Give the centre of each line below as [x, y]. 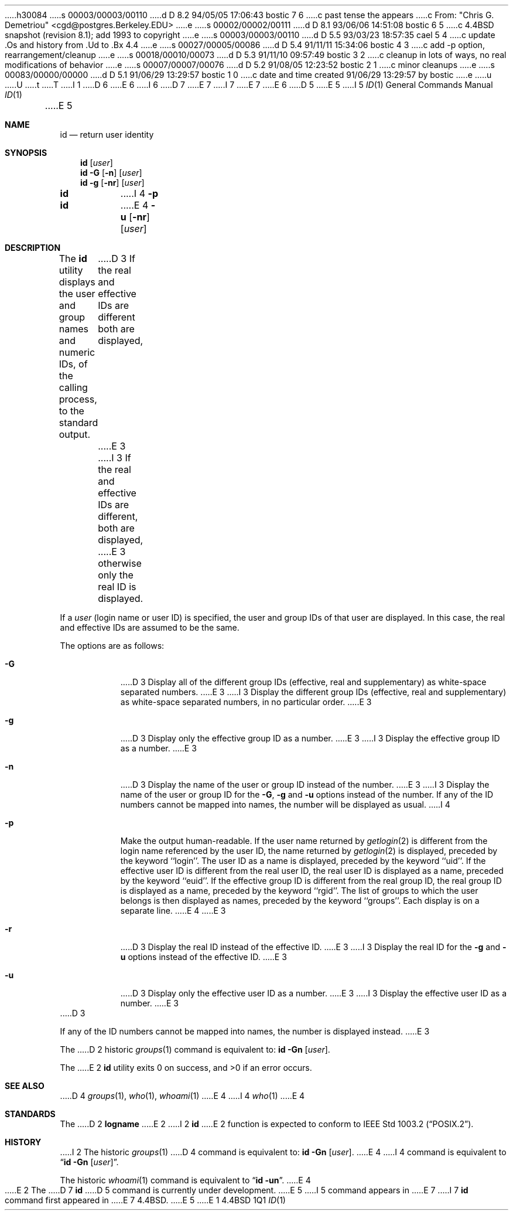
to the [71, 411]
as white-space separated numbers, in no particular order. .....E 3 [246, 702]
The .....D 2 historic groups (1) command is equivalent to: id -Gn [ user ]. [195, 1049]
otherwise [120, 563]
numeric [77, 352]
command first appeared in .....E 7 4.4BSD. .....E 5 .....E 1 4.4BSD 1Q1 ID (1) [145, 1200]
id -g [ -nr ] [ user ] [112, 183]
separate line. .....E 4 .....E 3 [173, 911]
